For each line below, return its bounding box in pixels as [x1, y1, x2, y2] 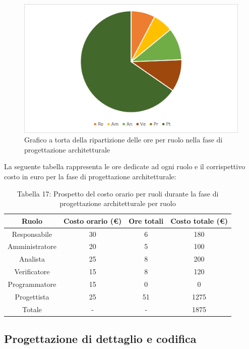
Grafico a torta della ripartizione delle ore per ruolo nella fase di [24, 134, 223, 145]
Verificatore [14, 266, 50, 277]
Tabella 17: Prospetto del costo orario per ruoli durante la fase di [17, 188, 219, 198]
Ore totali [129, 215, 164, 226]
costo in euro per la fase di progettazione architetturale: [4, 171, 176, 182]
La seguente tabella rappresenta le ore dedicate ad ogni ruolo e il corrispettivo [4, 161, 245, 172]
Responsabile [12, 228, 52, 239]
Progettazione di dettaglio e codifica [4, 331, 197, 346]
